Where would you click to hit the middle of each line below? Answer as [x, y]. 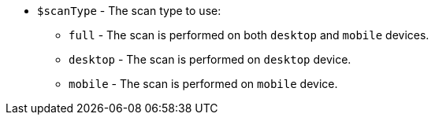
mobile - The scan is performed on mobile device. [203, 84]
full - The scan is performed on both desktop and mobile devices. [249, 35]
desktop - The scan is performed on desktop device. [210, 59]
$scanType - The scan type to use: [129, 11]
